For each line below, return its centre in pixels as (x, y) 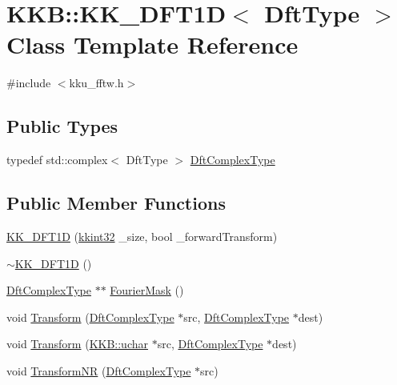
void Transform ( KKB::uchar (77, 344)
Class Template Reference (152, 44)
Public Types (62, 126)
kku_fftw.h (96, 83)
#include (29, 83)
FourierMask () (147, 290)
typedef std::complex (57, 160)
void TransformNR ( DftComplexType (99, 370)
